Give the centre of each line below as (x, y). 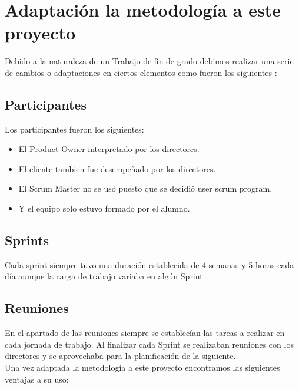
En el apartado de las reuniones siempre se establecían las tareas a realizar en (145, 333)
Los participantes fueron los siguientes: (74, 129)
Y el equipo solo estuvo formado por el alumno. (104, 208)
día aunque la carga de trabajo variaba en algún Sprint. (105, 276)
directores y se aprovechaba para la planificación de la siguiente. (120, 356)
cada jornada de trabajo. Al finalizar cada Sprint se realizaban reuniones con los (149, 344)
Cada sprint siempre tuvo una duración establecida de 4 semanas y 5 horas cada (149, 264)
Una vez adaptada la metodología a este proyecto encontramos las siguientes (142, 367)
